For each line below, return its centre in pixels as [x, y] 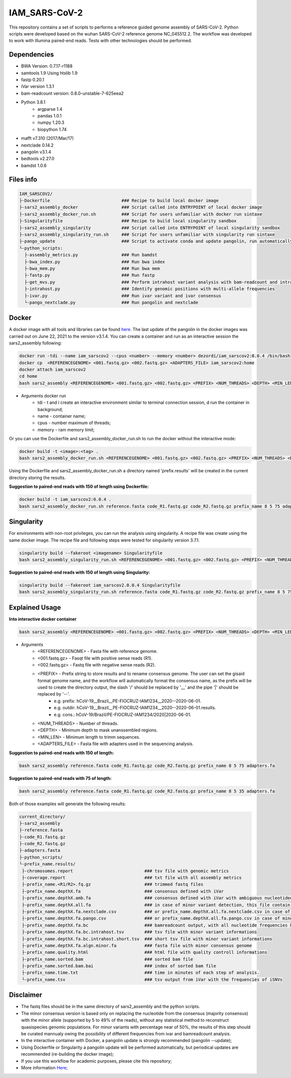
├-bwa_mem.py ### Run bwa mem [92, 269]
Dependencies [32, 55]
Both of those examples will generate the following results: [67, 804]
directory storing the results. [37, 478]
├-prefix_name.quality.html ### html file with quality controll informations [145, 952]
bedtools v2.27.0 [38, 159]
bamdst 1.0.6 [34, 166]
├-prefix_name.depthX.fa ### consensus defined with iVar [123, 891]
